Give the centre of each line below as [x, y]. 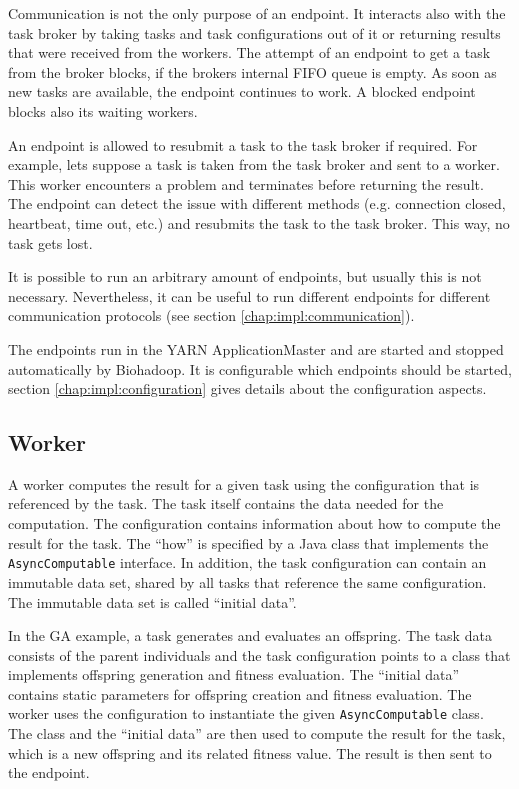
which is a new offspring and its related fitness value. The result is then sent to [250, 752]
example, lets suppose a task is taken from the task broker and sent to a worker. [254, 164]
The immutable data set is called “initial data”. [152, 601]
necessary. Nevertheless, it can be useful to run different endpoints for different [249, 295]
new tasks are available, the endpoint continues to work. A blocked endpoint [242, 91]
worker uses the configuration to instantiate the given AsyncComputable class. [246, 713]
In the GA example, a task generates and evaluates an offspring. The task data [250, 635]
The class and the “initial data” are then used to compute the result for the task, [257, 733]
